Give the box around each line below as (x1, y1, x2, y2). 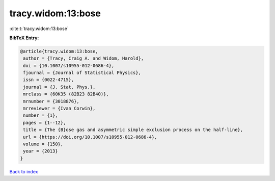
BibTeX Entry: (9, 35, 39, 41)
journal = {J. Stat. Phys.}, (23, 84, 96, 90)
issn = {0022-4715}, (23, 77, 74, 83)
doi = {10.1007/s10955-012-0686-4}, (23, 63, 115, 68)
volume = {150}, (23, 141, 64, 147)
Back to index (9, 168, 38, 174)
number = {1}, (23, 113, 58, 118)
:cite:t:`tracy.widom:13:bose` (9, 25, 69, 32)
